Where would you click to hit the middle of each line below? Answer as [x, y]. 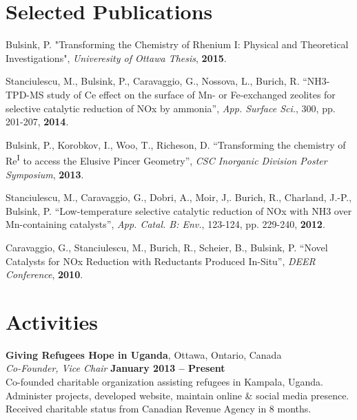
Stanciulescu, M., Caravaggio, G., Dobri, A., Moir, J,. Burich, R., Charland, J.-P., [179, 197]
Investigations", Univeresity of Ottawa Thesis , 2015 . [116, 57]
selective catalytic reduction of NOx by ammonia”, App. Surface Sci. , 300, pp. [171, 108]
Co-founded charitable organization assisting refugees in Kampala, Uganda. [164, 381]
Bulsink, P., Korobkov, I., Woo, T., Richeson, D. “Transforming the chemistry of [176, 144]
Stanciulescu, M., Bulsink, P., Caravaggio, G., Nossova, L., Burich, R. [153, 81]
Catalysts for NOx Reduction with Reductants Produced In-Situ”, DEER [161, 261]
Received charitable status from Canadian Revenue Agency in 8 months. [159, 409]
